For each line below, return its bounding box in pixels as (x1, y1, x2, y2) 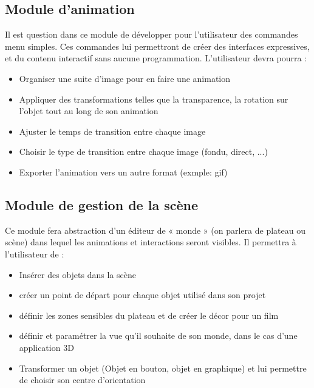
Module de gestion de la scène (5, 195, 198, 214)
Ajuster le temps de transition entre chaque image (19, 124, 206, 137)
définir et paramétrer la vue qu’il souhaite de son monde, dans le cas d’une (19, 329, 298, 342)
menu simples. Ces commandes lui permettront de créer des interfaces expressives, (5, 39, 310, 52)
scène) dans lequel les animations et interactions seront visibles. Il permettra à (5, 236, 296, 248)
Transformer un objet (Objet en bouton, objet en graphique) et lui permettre (19, 361, 307, 374)
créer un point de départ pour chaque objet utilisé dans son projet (19, 288, 266, 301)
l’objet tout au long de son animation (19, 104, 159, 117)
